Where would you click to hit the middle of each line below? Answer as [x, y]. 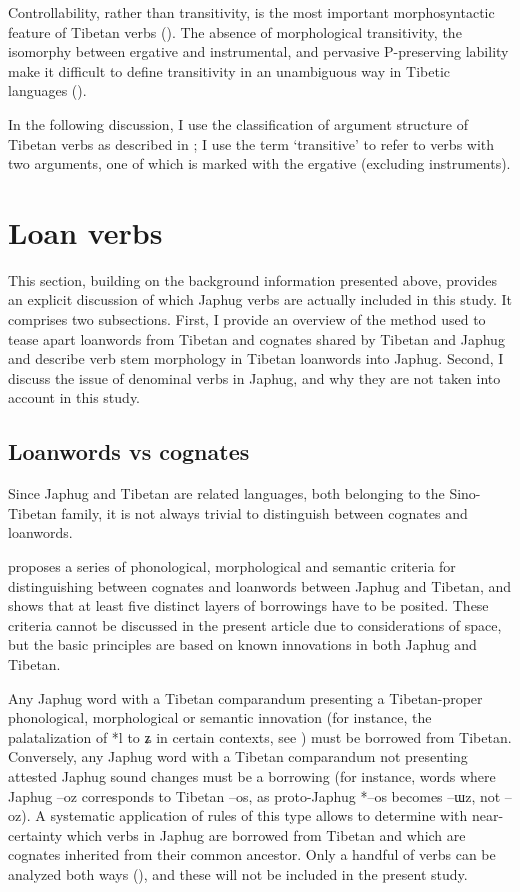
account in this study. [74, 397]
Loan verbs [85, 231]
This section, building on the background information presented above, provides [252, 279]
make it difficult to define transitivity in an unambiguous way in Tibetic [229, 70]
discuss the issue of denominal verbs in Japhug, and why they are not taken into [254, 377]
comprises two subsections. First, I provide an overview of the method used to [247, 319]
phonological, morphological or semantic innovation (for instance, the [220, 717]
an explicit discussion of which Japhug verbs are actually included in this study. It [260, 299]
